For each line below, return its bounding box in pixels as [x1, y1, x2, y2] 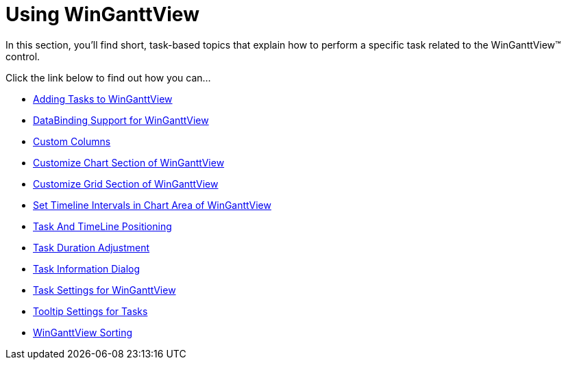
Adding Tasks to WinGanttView [33, 92, 173, 105]
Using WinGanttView [5, 3, 199, 26]
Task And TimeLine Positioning [33, 220, 172, 232]
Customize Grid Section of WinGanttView [33, 177, 219, 190]
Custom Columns [33, 135, 111, 147]
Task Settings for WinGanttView [33, 284, 176, 296]
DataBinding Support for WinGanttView [33, 114, 209, 126]
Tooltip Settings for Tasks [33, 305, 148, 317]
